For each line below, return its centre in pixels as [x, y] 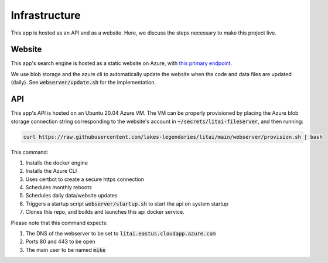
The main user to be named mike [66, 250]
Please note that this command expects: [59, 223]
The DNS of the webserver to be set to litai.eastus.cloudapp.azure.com [121, 234]
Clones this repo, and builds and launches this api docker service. [105, 212]
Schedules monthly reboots [59, 187]
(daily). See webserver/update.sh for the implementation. [83, 83]
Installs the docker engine [57, 163]
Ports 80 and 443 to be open [61, 242]
